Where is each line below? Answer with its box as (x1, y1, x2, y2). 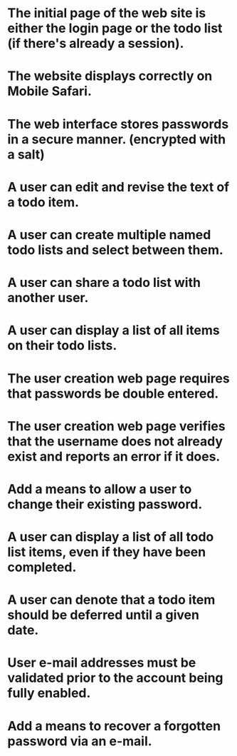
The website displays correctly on (7, 68, 213, 84)
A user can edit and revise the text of (7, 178, 230, 195)
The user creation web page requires (7, 370, 230, 386)
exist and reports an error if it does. (7, 448, 221, 465)
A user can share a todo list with (7, 275, 201, 291)
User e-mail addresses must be (7, 655, 196, 671)
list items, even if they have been (7, 544, 206, 560)
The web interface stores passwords (7, 116, 229, 132)
